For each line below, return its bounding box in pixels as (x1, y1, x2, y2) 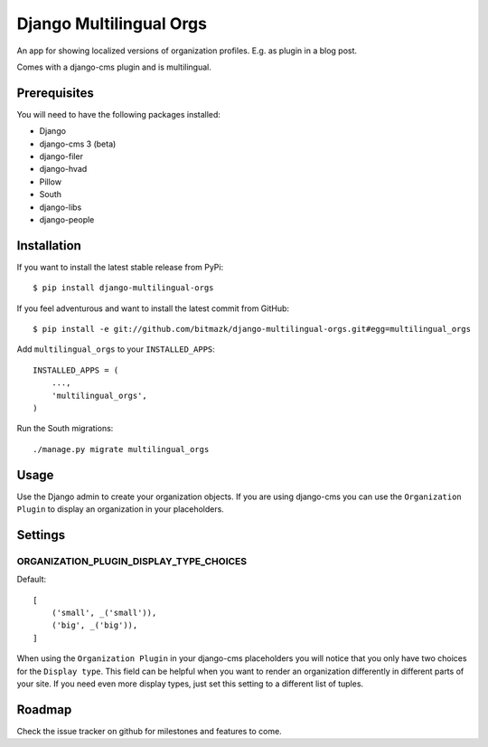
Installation (16, 238, 81, 253)
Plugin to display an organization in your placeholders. (16, 504, 225, 515)
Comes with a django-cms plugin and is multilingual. (16, 61, 212, 72)
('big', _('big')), (51, 620, 138, 630)
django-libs (39, 202, 82, 213)
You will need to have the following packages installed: (16, 109, 221, 119)
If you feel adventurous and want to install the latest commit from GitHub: (16, 303, 289, 314)
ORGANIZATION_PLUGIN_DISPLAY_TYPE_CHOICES (16, 554, 248, 567)
